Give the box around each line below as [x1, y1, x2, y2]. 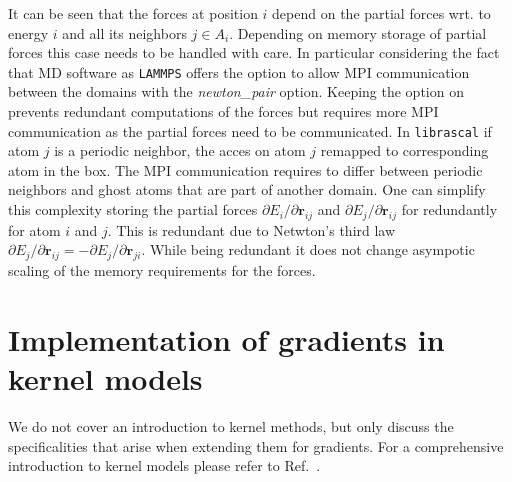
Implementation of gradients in [8, 319, 445, 360]
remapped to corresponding [320, 140, 489, 161]
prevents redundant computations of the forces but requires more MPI [8, 101, 439, 122]
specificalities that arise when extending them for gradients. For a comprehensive [8, 435, 504, 456]
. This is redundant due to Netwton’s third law [107, 219, 396, 240]
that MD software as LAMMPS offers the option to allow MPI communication [8, 61, 470, 82]
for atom [8, 219, 61, 240]
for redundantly [401, 199, 498, 220]
